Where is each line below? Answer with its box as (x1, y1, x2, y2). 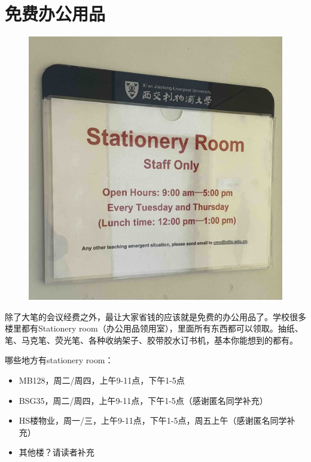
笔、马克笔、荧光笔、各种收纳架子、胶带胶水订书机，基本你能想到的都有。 (5, 333, 298, 346)
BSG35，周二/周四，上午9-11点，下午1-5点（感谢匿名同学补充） (19, 394, 268, 406)
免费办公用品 (5, 1, 106, 26)
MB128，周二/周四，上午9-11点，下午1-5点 (19, 373, 185, 386)
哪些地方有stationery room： (5, 354, 114, 366)
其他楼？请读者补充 (19, 446, 94, 458)
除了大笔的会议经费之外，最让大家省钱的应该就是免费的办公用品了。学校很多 (5, 310, 306, 323)
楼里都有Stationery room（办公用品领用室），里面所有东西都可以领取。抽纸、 (5, 322, 303, 335)
